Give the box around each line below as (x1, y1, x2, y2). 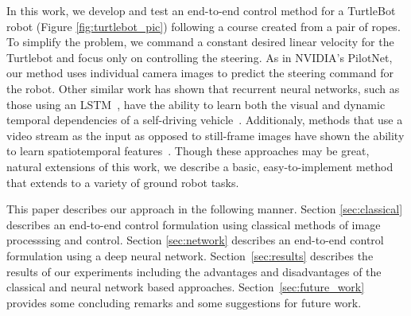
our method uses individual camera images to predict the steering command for (6, 64, 394, 81)
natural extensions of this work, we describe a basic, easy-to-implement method (6, 158, 394, 174)
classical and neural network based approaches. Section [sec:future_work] (6, 279, 365, 295)
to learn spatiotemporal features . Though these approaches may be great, (6, 142, 370, 159)
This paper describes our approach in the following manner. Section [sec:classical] (6, 201, 403, 217)
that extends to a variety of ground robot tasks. (6, 174, 239, 190)
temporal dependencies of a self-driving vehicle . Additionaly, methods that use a (6, 111, 403, 128)
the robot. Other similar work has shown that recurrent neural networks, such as (6, 80, 400, 96)
